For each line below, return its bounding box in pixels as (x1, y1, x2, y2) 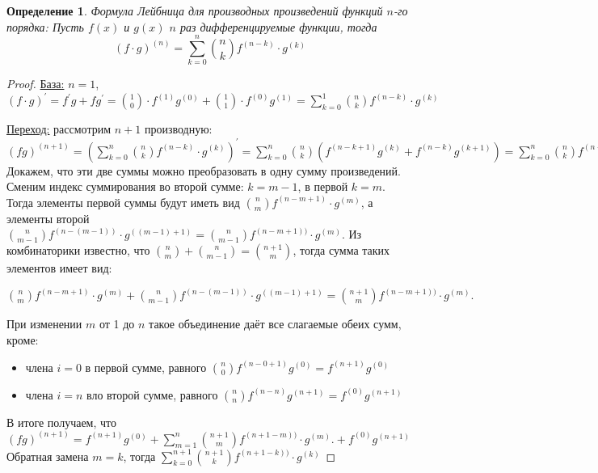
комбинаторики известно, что (6, 242, 150, 259)
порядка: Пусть (6, 18, 84, 35)
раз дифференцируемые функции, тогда (179, 18, 377, 35)
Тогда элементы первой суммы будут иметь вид (6, 193, 240, 210)
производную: (144, 120, 213, 137)
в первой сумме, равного (85, 358, 207, 375)
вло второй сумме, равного (86, 386, 218, 403)
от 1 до (99, 315, 135, 332)
